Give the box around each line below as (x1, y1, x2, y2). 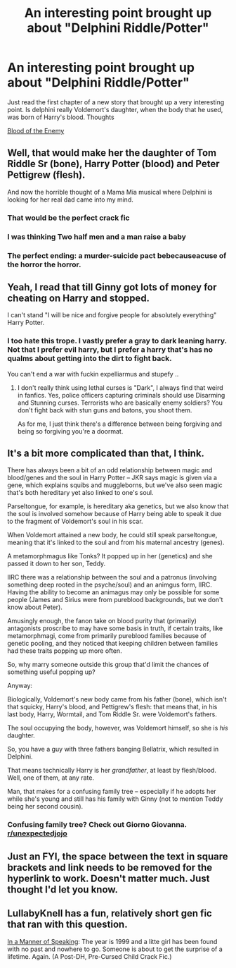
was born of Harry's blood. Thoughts (7, 113, 114, 121)
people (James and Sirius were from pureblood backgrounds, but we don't (7, 596, 223, 604)
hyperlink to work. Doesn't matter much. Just (7, 872, 210, 884)
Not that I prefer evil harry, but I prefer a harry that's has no (7, 345, 213, 355)
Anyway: (7, 682, 33, 690)
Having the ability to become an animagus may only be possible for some (7, 588, 220, 596)
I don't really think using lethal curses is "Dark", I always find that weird (17, 383, 223, 392)
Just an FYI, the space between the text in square (7, 850, 228, 862)
